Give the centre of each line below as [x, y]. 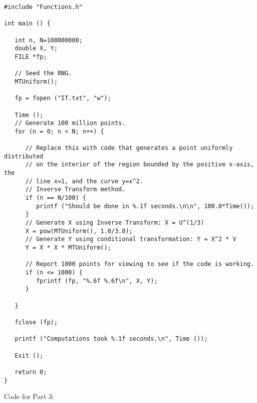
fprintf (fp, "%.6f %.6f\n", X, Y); [97, 281]
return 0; [31, 372]
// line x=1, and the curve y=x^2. [84, 181]
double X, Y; [36, 49]
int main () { [27, 24]
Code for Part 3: [29, 396]
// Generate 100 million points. [70, 123]
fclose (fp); [36, 322]
